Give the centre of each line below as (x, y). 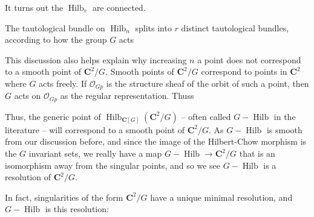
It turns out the (34, 7)
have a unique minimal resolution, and (221, 197)
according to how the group (56, 39)
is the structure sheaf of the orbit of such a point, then (208, 83)
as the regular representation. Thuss (127, 96)
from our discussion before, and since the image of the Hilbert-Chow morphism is (156, 141)
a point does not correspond (249, 59)
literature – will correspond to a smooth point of (95, 129)
